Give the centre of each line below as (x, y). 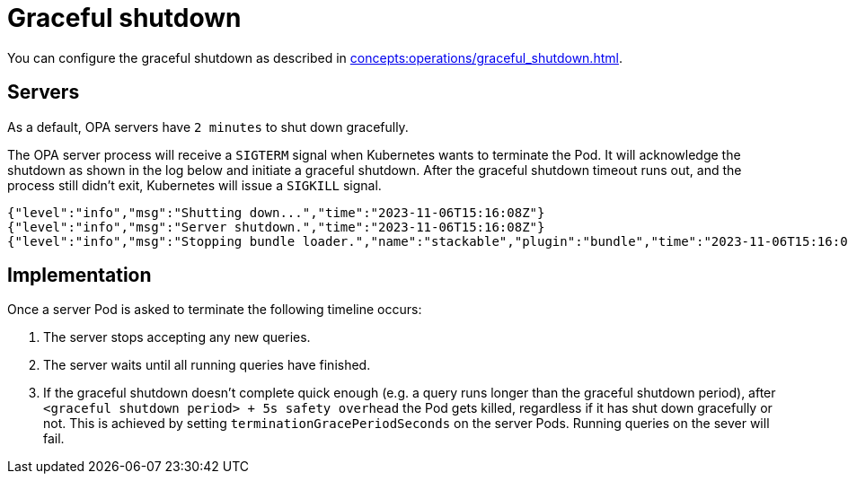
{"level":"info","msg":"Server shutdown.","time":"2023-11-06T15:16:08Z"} (276, 227)
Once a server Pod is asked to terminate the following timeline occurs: (215, 310)
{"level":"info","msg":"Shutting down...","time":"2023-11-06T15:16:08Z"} (276, 212)
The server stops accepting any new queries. (177, 337)
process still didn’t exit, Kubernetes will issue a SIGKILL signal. (194, 185)
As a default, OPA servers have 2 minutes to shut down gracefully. (208, 127)
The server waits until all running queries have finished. (207, 365)
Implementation (79, 275)
